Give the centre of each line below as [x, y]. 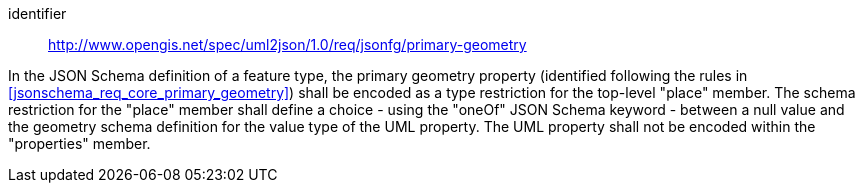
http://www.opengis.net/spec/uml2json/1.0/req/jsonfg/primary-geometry [287, 44]
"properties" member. [79, 143]
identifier [37, 13]
